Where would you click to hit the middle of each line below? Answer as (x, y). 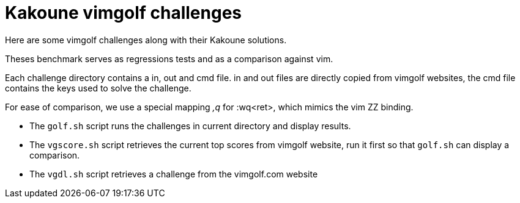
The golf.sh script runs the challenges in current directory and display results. (190, 126)
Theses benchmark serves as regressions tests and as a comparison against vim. (169, 59)
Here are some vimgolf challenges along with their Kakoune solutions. (146, 40)
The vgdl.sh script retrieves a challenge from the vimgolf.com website (174, 174)
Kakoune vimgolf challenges (124, 13)
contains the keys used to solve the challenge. (98, 88)
